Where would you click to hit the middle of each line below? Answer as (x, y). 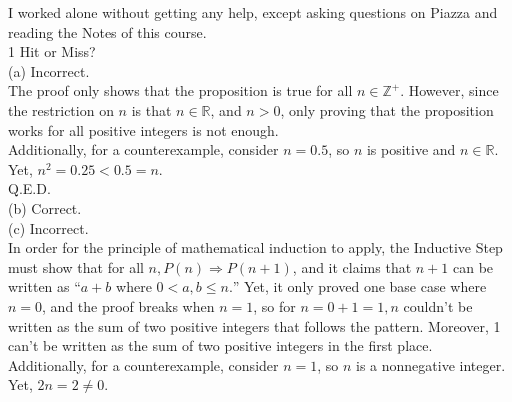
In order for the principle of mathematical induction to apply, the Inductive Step (255, 247)
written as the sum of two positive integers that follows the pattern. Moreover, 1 (254, 325)
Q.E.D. (29, 188)
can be (473, 266)
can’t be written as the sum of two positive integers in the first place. (220, 345)
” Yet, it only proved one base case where (359, 286)
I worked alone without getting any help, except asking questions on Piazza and (253, 12)
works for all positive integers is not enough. (143, 129)
